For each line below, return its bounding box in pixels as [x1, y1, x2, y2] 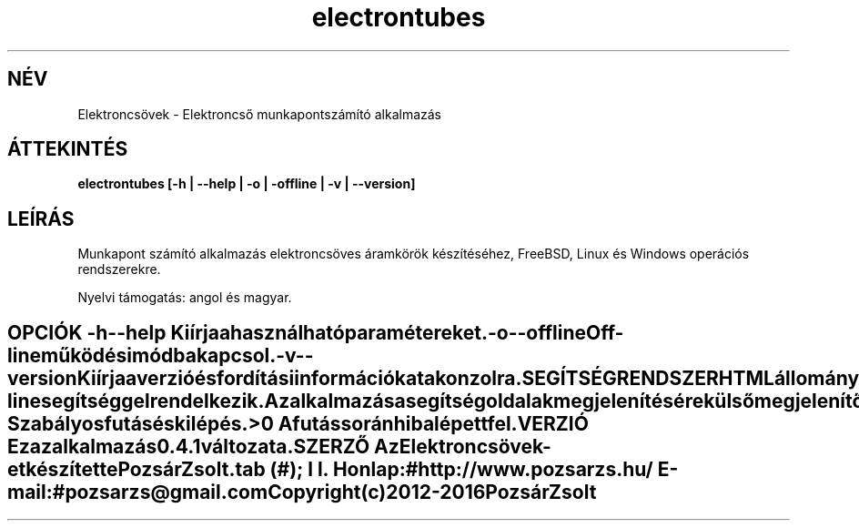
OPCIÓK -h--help [7, 320, 167, 344]
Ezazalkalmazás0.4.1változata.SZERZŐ [7, 434, 370, 458]
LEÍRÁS [7, 207, 75, 230]
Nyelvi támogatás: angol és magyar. [77, 289, 292, 306]
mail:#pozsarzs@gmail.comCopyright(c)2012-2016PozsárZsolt [7, 480, 597, 503]
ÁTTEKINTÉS [7, 137, 128, 161]
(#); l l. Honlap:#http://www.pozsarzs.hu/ [269, 457, 653, 481]
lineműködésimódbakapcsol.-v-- [7, 343, 314, 367]
